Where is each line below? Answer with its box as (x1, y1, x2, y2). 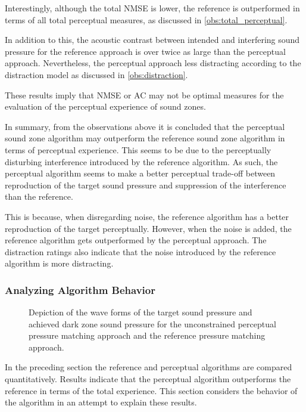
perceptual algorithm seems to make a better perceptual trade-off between (5, 167, 276, 179)
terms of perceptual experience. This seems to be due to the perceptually (5, 143, 271, 156)
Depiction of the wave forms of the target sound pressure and (29, 306, 252, 318)
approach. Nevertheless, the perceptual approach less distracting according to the (5, 57, 301, 69)
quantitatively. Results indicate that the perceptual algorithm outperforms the (5, 373, 291, 385)
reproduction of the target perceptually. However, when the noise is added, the (5, 222, 292, 234)
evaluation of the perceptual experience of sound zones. (5, 100, 206, 113)
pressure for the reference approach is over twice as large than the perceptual (5, 45, 286, 57)
